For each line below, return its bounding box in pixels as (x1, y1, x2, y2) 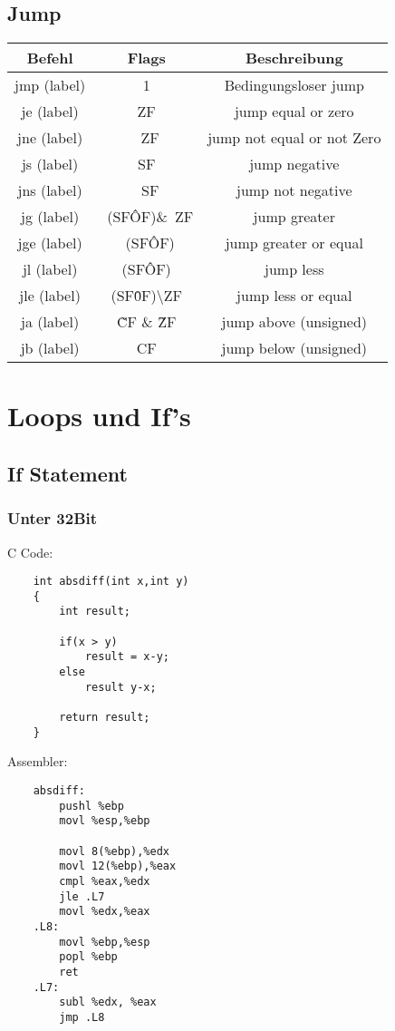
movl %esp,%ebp (59, 814, 150, 828)
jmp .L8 (59, 1010, 105, 1024)
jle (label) (19, 285, 81, 306)
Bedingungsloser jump (224, 74, 364, 96)
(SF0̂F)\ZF (111, 285, 182, 306)
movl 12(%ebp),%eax (59, 860, 177, 873)
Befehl (26, 47, 73, 69)
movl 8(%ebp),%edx (59, 844, 169, 858)
